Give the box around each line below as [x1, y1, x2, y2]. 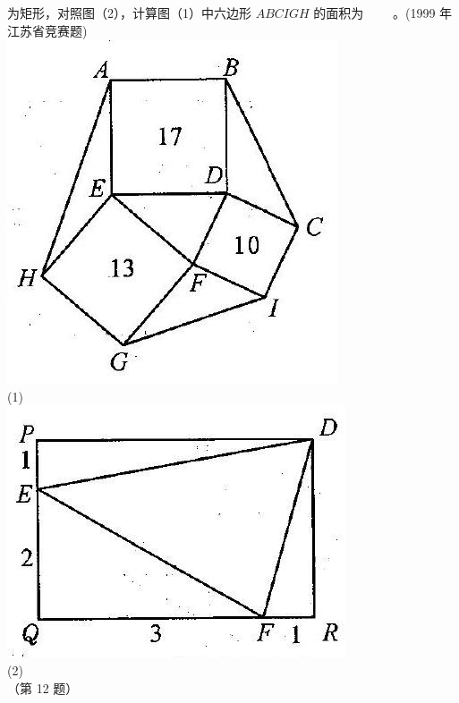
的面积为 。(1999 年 [313, 4, 453, 21]
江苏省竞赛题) [7, 21, 88, 39]
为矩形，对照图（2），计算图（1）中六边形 [7, 4, 251, 21]
